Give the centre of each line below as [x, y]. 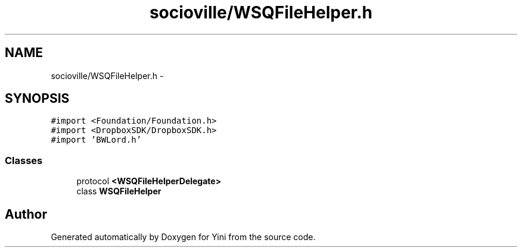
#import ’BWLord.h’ [96, 140]
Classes [24, 160]
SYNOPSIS [37, 99]
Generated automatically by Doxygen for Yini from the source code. [183, 237]
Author [26, 214]
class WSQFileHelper [119, 191]
